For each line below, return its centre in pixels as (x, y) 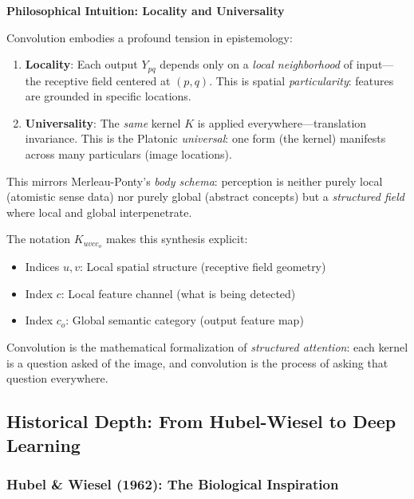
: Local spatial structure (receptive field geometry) (203, 267)
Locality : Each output (81, 64)
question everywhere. (57, 378)
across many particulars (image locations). (128, 154)
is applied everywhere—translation (282, 122)
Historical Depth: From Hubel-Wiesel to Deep (201, 421)
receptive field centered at (107, 80)
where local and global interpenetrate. (99, 212)
